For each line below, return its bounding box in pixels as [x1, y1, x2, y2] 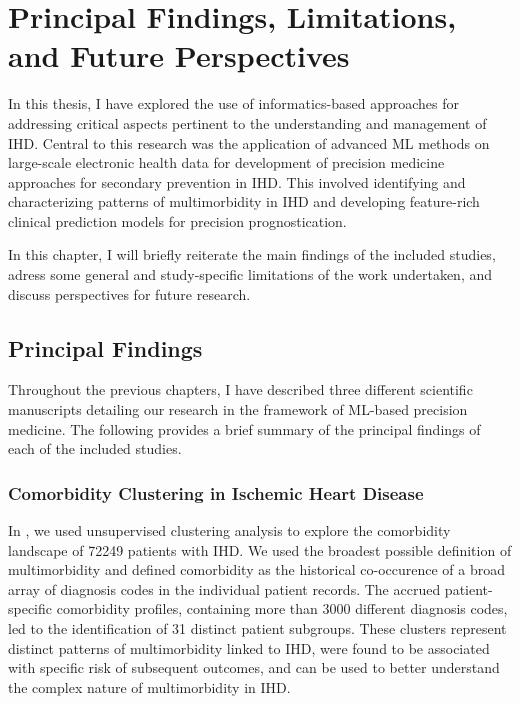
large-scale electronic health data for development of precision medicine [8, 152, 445, 173]
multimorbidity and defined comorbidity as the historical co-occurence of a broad [8, 559, 505, 580]
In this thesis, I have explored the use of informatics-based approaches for [8, 93, 460, 114]
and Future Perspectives [8, 35, 350, 76]
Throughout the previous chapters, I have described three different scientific [8, 379, 473, 400]
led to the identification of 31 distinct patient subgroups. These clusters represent [8, 618, 507, 639]
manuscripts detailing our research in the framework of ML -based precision [8, 399, 468, 420]
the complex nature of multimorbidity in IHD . [8, 676, 291, 697]
